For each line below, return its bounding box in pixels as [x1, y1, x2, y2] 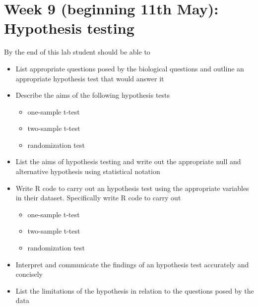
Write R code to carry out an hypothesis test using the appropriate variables [15, 183, 249, 193]
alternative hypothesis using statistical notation [15, 166, 160, 177]
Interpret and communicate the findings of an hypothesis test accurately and [15, 259, 249, 269]
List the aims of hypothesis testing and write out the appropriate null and [15, 156, 241, 167]
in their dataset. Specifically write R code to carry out [15, 192, 181, 203]
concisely [15, 269, 43, 279]
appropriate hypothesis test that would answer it [15, 73, 164, 83]
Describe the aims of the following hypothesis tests [15, 90, 170, 100]
